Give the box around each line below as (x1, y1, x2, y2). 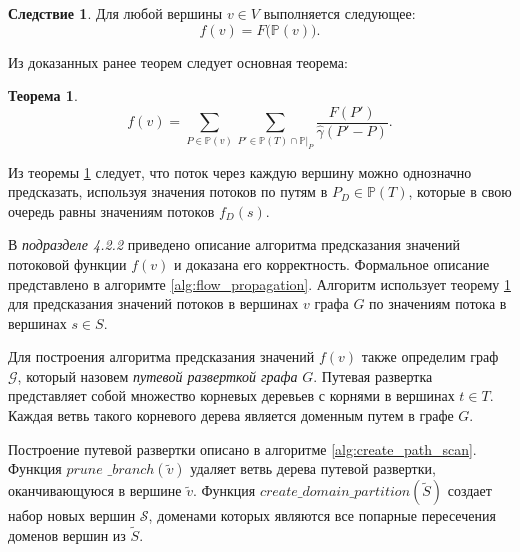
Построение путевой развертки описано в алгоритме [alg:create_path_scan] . (8, 438, 477, 459)
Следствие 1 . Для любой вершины (8, 3, 223, 23)
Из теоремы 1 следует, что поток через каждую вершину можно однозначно (8, 161, 472, 182)
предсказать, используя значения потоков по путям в (8, 181, 328, 202)
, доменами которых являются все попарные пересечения (148, 505, 496, 526)
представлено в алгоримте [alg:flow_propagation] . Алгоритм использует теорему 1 (8, 273, 511, 294)
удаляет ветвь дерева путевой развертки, (190, 458, 436, 479)
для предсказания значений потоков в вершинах (8, 293, 299, 314)
